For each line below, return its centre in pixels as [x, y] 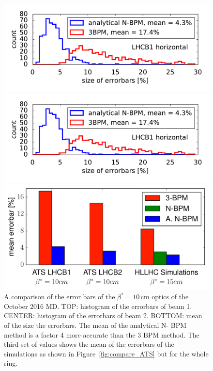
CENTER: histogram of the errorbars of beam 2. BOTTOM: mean [103, 315]
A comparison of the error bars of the [60, 297]
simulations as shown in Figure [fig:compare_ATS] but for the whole [106, 353]
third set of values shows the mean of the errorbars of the [89, 344]
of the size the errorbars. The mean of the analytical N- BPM [95, 325]
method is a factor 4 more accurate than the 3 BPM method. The [102, 334]
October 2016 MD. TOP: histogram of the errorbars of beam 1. [98, 306]
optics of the [170, 297]
